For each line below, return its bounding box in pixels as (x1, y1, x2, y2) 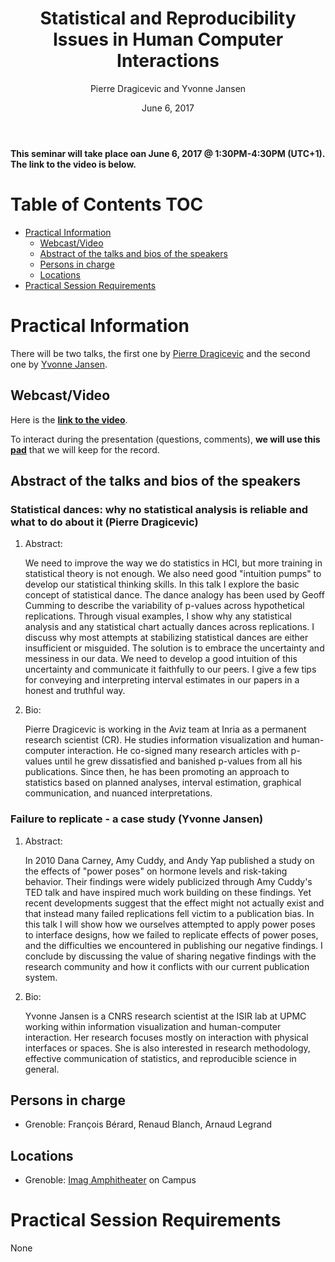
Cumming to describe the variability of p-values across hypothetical (24, 600, 305, 612)
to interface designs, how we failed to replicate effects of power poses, (24, 928, 319, 941)
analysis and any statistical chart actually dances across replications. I (24, 621, 315, 633)
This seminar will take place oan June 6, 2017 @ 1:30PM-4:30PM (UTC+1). (10, 147, 326, 159)
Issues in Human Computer (52, 28, 284, 51)
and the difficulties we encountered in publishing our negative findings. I (24, 939, 323, 951)
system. (24, 971, 58, 983)
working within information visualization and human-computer (24, 1020, 282, 1032)
